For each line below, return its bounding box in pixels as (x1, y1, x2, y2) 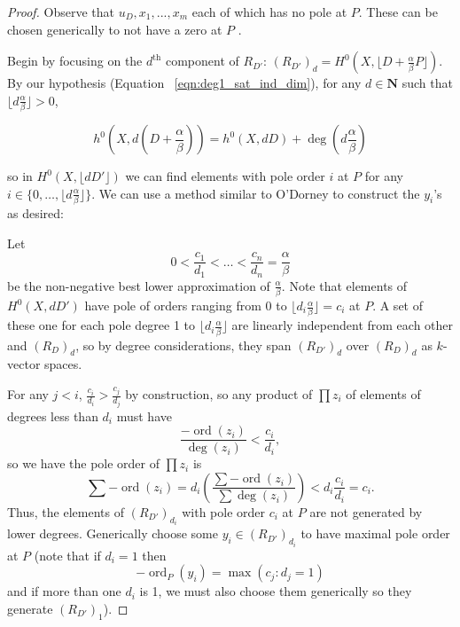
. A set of (372, 296, 423, 315)
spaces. (44, 355, 82, 373)
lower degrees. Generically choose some (7, 524, 218, 543)
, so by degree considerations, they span (75, 335, 292, 354)
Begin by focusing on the (7, 51, 143, 70)
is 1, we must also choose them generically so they (139, 582, 412, 600)
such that (402, 74, 453, 92)
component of (165, 51, 239, 70)
